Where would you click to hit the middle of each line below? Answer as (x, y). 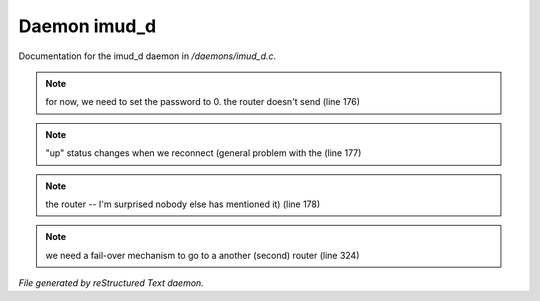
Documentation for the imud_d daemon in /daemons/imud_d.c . (147, 56)
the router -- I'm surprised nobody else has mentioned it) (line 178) (183, 204)
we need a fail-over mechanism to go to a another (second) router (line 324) (202, 255)
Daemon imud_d (87, 26)
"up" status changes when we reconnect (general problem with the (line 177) (203, 153)
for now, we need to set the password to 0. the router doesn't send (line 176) (202, 102)
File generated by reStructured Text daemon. (111, 283)
